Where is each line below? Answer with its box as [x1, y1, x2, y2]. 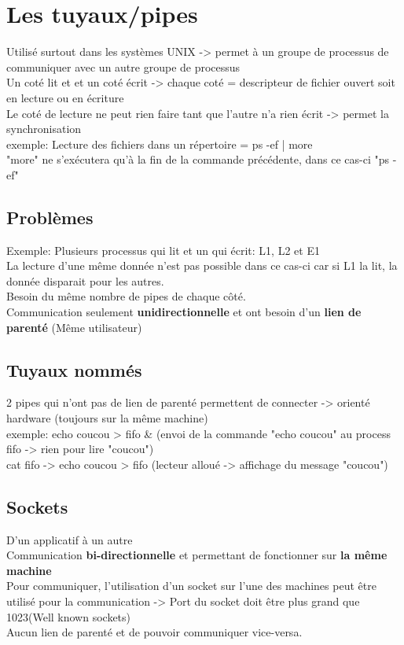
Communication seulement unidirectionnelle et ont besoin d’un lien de [6, 304, 362, 320]
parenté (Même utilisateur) [6, 319, 142, 335]
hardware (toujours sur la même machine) [6, 410, 208, 426]
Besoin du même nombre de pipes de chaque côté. [6, 288, 246, 304]
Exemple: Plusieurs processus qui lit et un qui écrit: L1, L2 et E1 [6, 241, 320, 258]
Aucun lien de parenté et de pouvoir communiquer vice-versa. [6, 624, 303, 640]
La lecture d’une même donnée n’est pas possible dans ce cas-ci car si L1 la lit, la [6, 257, 398, 274]
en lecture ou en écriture [6, 89, 124, 105]
